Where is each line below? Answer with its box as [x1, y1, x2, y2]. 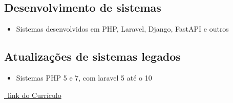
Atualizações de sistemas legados [4, 48, 181, 64]
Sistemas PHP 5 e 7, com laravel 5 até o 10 [16, 72, 152, 83]
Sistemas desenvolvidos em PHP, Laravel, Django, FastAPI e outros [16, 23, 229, 34]
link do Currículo [7, 89, 61, 100]
